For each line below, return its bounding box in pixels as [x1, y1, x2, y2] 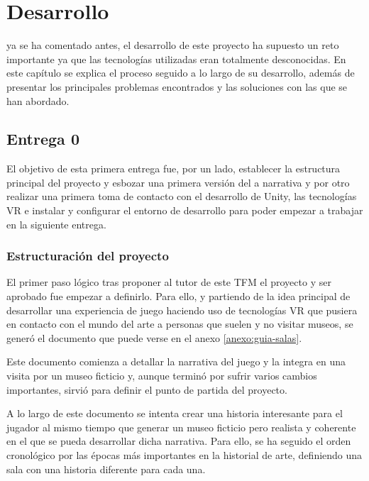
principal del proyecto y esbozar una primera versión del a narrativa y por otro [6, 175, 350, 189]
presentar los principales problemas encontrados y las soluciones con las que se [6, 79, 348, 94]
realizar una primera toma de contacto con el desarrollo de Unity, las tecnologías [6, 189, 357, 204]
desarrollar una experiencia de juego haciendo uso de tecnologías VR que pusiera [6, 302, 358, 317]
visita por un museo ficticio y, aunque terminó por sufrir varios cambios [6, 368, 317, 383]
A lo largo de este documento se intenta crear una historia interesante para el [6, 406, 343, 421]
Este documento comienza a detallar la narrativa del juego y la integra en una [6, 354, 346, 369]
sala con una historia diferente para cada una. [6, 461, 206, 476]
